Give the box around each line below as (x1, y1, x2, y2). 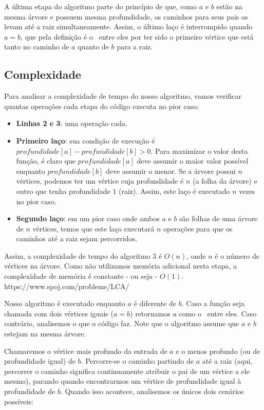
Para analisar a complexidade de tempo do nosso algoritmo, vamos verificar (4, 91, 241, 101)
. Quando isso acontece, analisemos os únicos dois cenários (60, 386, 244, 397)
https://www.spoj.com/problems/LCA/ (4, 280, 129, 291)
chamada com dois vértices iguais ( (4, 308, 114, 318)
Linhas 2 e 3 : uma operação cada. (16, 118, 127, 129)
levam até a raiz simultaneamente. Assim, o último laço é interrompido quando (4, 21, 253, 32)
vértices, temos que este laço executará (32, 223, 155, 234)
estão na (216, 1, 242, 11)
